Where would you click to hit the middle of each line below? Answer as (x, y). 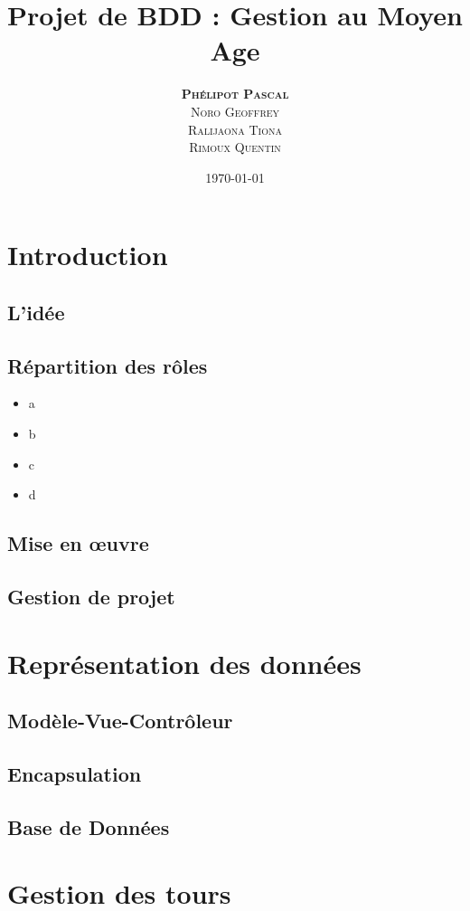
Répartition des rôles (108, 365)
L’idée (36, 312)
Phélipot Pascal (235, 94)
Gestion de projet (91, 596)
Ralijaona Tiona (235, 129)
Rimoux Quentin (235, 147)
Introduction (88, 255)
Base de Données (89, 826)
